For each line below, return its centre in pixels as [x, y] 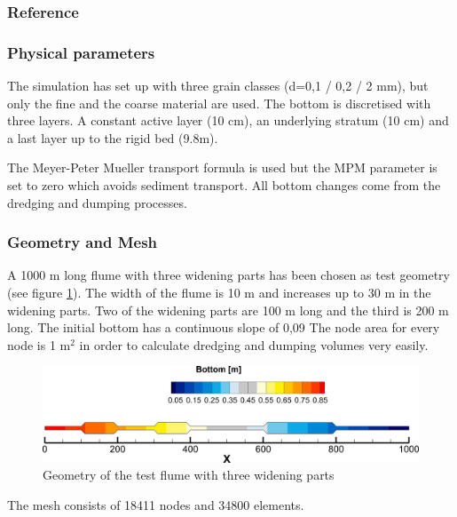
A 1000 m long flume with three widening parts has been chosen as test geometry [228, 275]
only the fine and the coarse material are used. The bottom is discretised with [219, 103]
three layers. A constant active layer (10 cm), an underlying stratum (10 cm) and [228, 120]
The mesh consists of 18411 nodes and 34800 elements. [156, 505]
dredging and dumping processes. [97, 202]
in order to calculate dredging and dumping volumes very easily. [254, 344]
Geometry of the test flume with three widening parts [189, 475]
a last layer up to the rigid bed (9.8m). [113, 137]
